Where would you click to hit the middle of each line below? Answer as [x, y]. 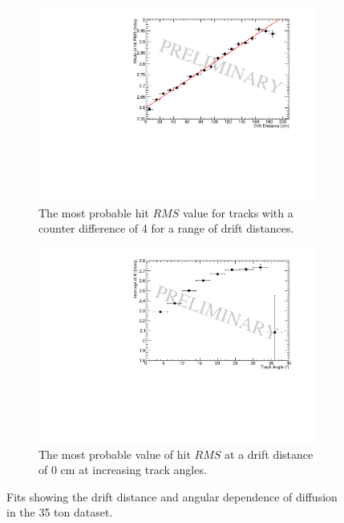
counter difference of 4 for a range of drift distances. [166, 228]
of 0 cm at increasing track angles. [123, 470]
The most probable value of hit [115, 454]
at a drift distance [269, 454]
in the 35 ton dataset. [60, 512]
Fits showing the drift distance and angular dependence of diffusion [172, 496]
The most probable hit [94, 212]
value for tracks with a [238, 212]
